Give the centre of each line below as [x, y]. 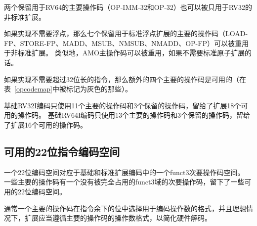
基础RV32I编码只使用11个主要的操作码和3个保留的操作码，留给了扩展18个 [123, 105]
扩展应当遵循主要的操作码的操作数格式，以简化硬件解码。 [118, 218]
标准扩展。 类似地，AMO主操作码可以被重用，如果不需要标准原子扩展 [131, 53]
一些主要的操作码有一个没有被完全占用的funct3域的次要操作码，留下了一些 [124, 182]
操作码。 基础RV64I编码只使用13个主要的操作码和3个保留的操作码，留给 [134, 115]
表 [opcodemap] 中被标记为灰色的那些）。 [68, 89]
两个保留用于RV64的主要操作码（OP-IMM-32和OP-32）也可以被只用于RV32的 [128, 7]
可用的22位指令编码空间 [62, 151]
